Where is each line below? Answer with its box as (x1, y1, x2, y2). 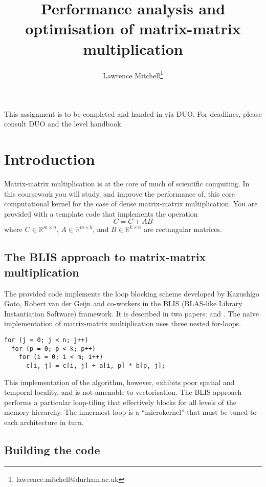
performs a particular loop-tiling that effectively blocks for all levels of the (4, 396, 236, 407)
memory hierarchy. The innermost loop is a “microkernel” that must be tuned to (4, 407, 257, 417)
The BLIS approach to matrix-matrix (4, 249, 206, 265)
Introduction (4, 149, 95, 170)
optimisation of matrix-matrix (25, 18, 241, 39)
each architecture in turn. (4, 417, 84, 427)
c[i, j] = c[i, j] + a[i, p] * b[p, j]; (26, 362, 165, 369)
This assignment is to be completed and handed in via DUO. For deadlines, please (4, 108, 262, 119)
